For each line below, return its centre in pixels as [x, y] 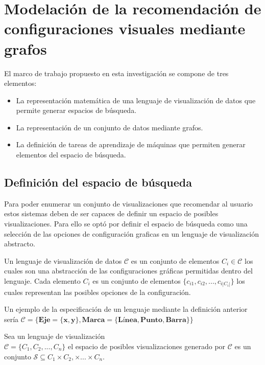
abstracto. [20, 244]
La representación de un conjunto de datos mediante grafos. [110, 127]
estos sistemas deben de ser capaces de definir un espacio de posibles [111, 213]
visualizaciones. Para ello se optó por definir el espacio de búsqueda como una [126, 224]
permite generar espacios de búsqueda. [76, 110]
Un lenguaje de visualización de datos [63, 260]
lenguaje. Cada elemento [42, 281]
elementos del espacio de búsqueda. [71, 155]
